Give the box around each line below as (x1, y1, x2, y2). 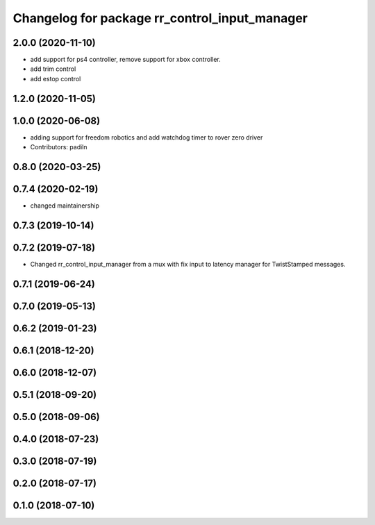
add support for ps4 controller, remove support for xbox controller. (30, 56, 222, 64)
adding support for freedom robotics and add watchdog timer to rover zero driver (30, 133, 263, 142)
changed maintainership (30, 201, 100, 210)
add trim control (30, 65, 76, 73)
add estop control (30, 74, 81, 83)
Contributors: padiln (30, 143, 87, 151)
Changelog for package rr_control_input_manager (12, 10, 308, 26)
